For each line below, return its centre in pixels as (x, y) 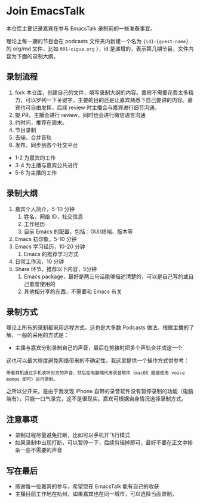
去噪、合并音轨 (33, 137)
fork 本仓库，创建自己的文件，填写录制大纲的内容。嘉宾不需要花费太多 (102, 92)
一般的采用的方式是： (43, 335)
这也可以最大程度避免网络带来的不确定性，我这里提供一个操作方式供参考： (98, 360)
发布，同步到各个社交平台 (46, 144)
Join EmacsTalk (46, 11)
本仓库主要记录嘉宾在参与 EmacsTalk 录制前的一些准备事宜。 (81, 28)
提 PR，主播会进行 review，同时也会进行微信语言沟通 (80, 115)
